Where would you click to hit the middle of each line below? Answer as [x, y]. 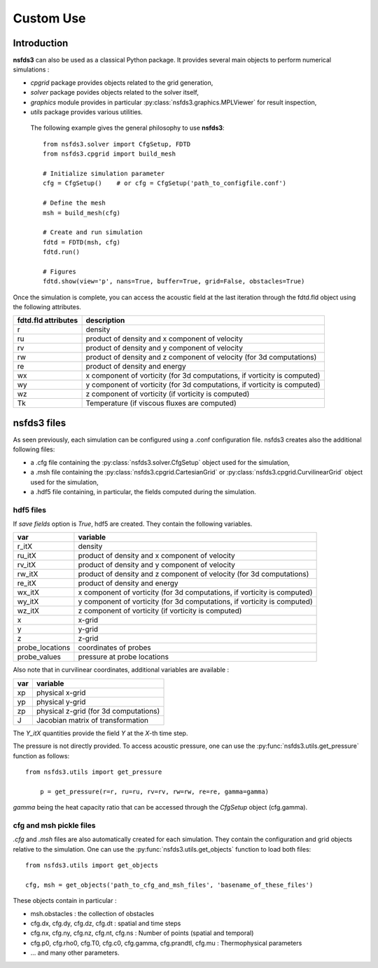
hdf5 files [30, 510]
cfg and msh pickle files [54, 825]
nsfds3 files [40, 423]
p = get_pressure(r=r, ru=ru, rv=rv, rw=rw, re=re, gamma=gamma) [154, 791]
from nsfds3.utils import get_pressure [94, 772]
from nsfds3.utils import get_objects [92, 865]
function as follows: [41, 756]
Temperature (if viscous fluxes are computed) [161, 403]
